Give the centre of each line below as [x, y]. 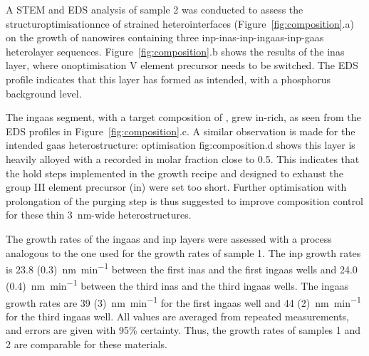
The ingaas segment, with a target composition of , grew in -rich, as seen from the [183, 117]
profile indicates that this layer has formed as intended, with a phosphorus [168, 79]
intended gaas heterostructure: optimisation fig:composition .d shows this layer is [181, 145]
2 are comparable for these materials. [87, 344]
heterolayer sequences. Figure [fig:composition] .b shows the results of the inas [175, 51]
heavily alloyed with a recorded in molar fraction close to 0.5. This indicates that [183, 158]
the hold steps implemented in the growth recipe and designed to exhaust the [175, 173]
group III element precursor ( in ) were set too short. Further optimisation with [176, 187]
